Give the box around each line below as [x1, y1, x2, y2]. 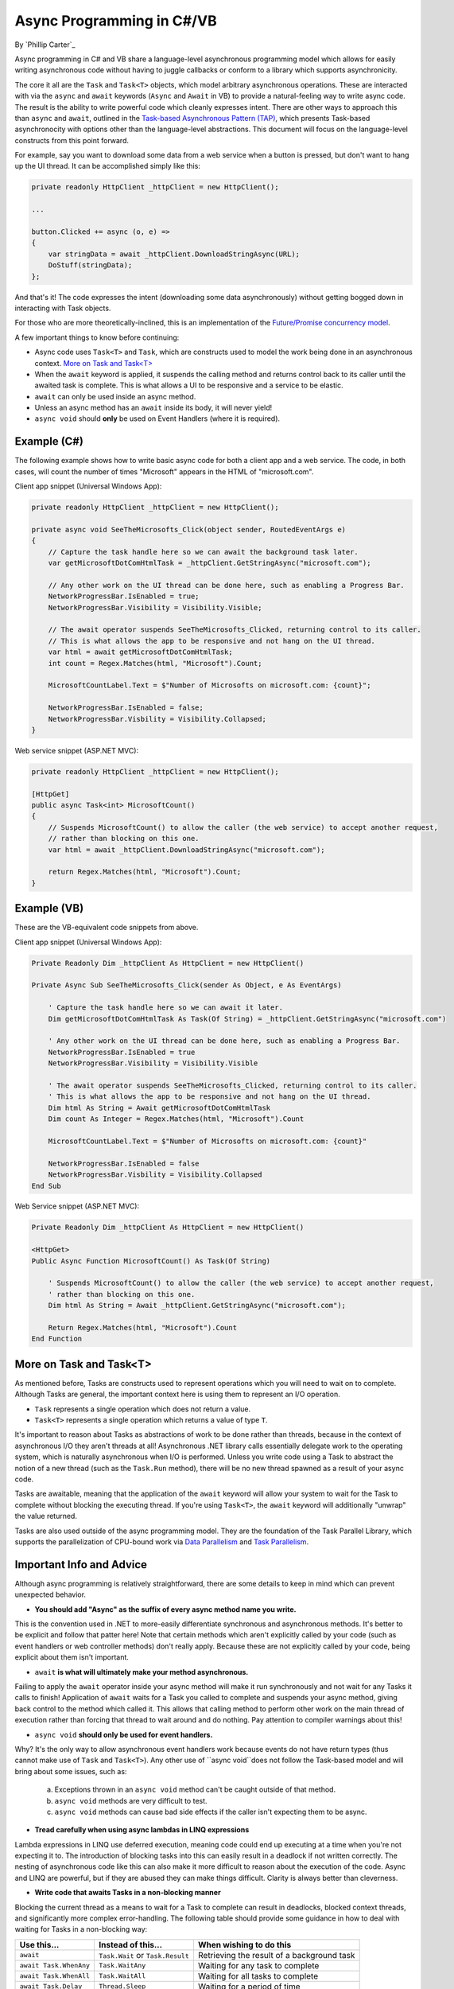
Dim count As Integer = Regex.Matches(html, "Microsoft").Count [48, 1115, 305, 1123]
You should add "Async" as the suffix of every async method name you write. [34, 1604, 297, 1614]
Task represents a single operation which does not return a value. [34, 1404, 251, 1414]
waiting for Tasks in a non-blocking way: [14, 1925, 148, 1934]
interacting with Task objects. [14, 303, 111, 313]
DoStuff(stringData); [48, 261, 133, 270]
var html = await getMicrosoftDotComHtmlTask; [48, 648, 234, 656]
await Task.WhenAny [19, 1961, 91, 1970]
